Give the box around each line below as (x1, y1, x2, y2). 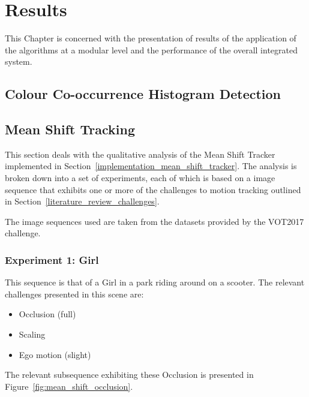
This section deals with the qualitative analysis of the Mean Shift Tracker (5, 148, 275, 160)
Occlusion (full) (19, 308, 76, 320)
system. (5, 55, 32, 68)
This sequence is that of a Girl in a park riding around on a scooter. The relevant (5, 276, 305, 288)
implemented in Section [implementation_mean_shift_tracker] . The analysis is (5, 160, 297, 172)
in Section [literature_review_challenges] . (5, 195, 160, 207)
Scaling (19, 328, 46, 341)
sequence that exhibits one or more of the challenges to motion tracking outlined (5, 183, 301, 196)
